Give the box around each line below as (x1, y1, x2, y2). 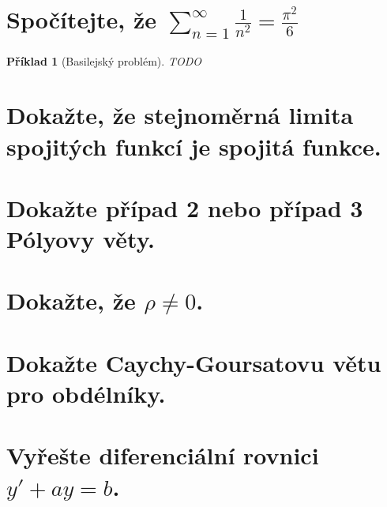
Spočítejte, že (6, 3, 157, 36)
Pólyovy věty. (6, 223, 155, 255)
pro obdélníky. (6, 377, 166, 409)
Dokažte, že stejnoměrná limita (6, 99, 354, 131)
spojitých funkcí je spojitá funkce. (6, 130, 381, 162)
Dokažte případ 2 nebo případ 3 (6, 191, 363, 223)
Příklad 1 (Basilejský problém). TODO (6, 52, 201, 69)
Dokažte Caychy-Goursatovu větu (6, 346, 381, 378)
